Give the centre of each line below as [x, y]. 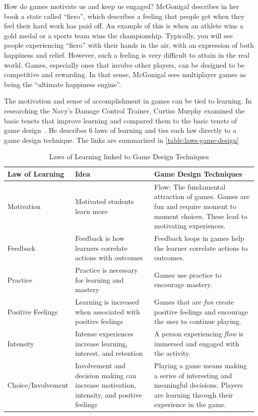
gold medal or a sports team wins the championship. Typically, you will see [118, 35]
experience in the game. [190, 404]
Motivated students [104, 201]
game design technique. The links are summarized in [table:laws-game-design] [122, 140]
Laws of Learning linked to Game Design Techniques [129, 156]
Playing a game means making [200, 365]
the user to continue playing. [197, 321]
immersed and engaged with [197, 343]
